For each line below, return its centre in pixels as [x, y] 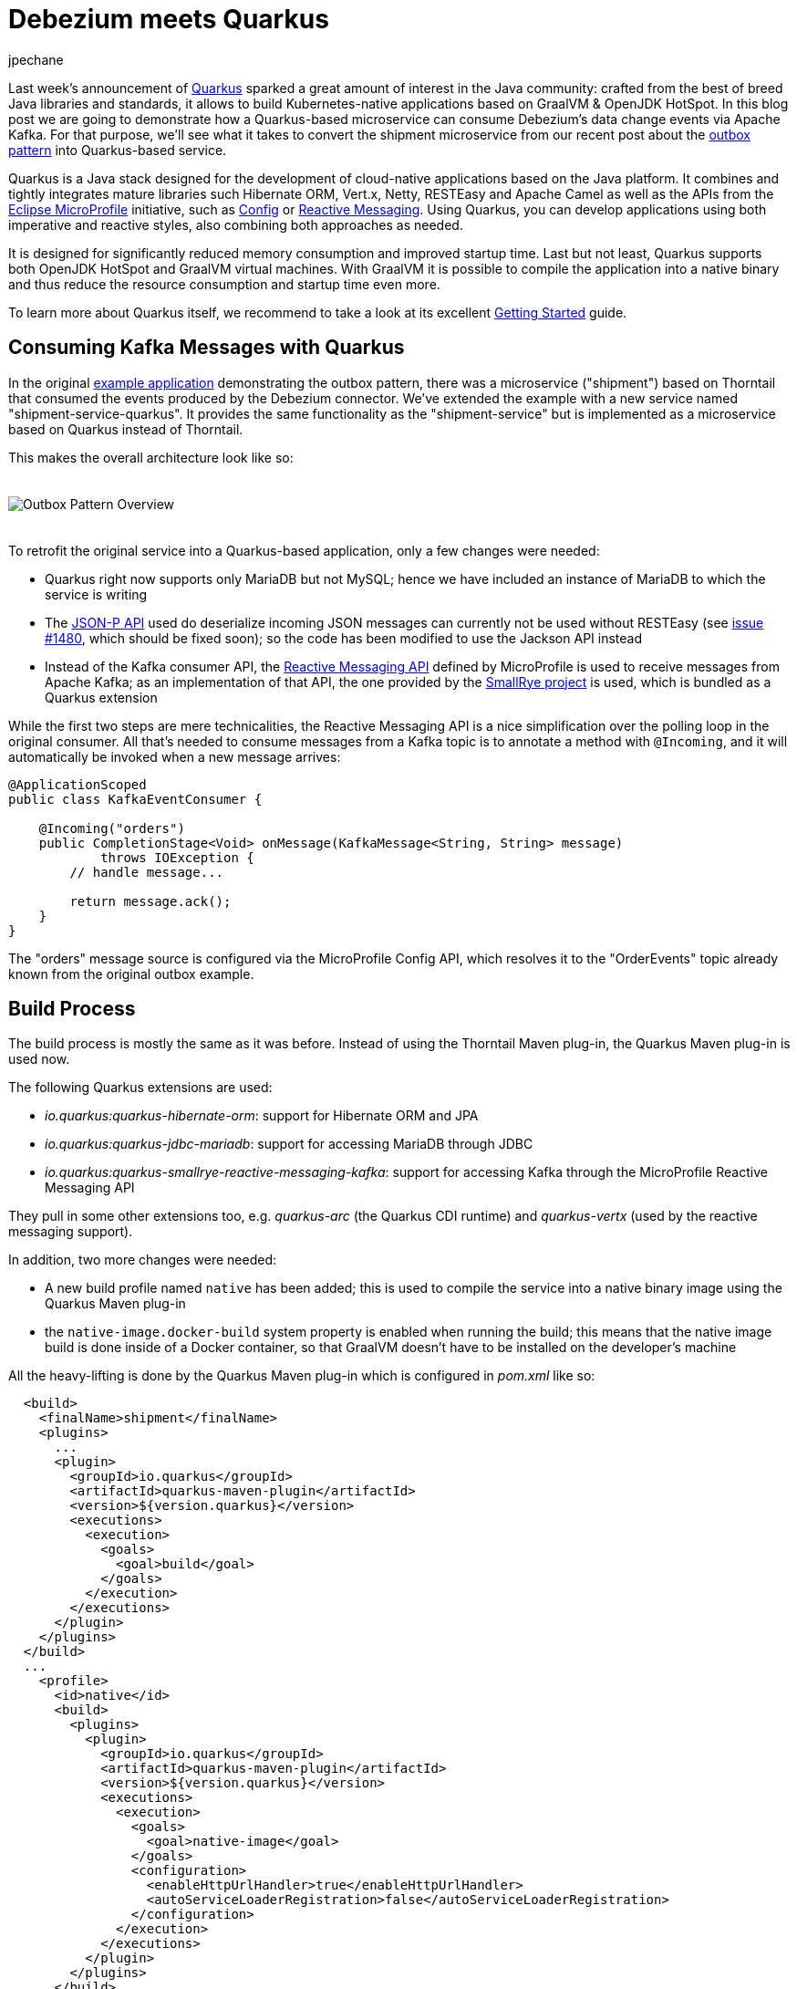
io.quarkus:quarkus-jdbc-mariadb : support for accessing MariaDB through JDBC [289, 1144]
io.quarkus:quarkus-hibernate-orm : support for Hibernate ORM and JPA [262, 1116]
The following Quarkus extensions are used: [140, 1088]
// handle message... [147, 872]
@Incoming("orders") [112, 828]
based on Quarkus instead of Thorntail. [126, 429]
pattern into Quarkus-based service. [118, 150]
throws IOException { [177, 857]
